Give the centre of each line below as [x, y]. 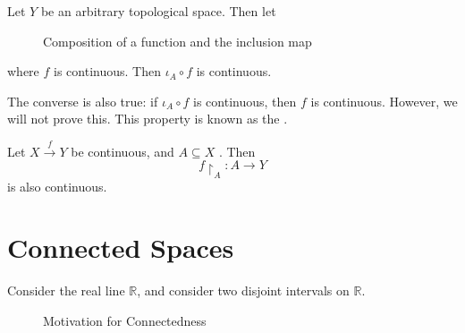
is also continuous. [57, 186]
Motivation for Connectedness [125, 320]
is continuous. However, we [384, 101]
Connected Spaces [121, 248]
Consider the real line [66, 290]
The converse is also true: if [83, 101]
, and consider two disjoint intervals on [243, 290]
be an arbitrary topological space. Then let [158, 11]
